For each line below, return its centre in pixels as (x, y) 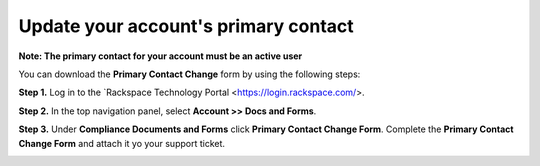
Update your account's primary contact (186, 26)
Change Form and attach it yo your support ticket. (121, 143)
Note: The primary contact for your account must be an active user (160, 56)
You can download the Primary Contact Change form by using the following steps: (189, 74)
